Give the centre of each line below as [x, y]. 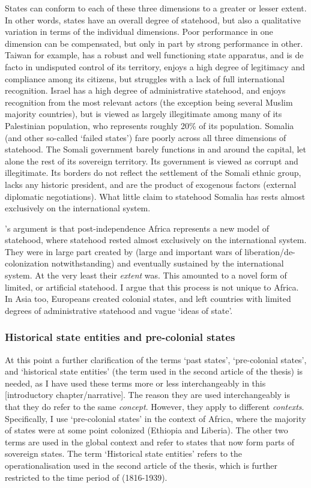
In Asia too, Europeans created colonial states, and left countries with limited [148, 299]
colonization [27, 263]
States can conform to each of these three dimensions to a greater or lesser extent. [156, 8]
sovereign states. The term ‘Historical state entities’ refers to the [123, 453]
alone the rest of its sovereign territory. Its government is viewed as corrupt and [152, 161]
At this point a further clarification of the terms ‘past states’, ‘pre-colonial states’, [156, 359]
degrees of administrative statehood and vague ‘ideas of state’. [119, 310]
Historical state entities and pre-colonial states [120, 337]
